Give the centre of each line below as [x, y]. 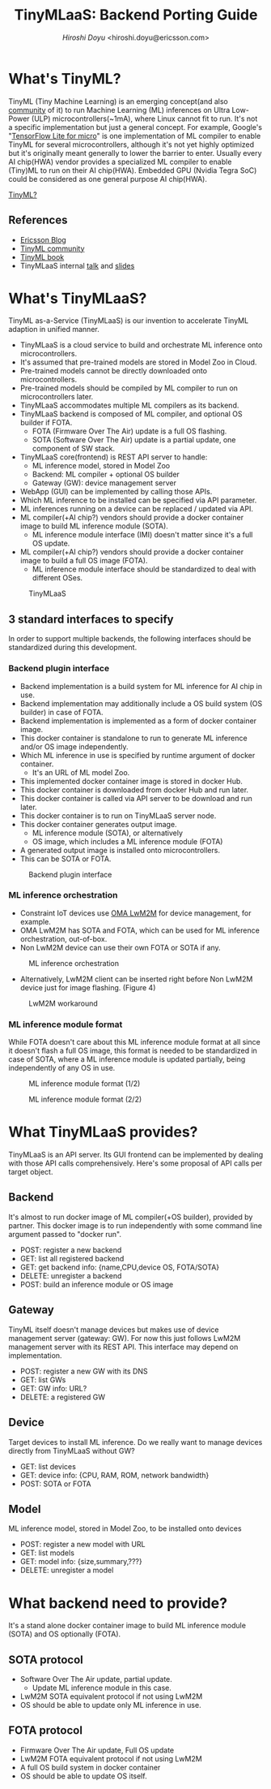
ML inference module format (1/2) [85, 1084]
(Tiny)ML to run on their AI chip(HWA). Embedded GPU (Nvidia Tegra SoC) [133, 170]
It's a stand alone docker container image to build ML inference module [127, 1626]
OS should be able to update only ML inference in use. [110, 1705]
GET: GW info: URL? [53, 1388]
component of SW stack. [74, 449]
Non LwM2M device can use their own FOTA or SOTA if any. [120, 947]
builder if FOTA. [46, 423]
